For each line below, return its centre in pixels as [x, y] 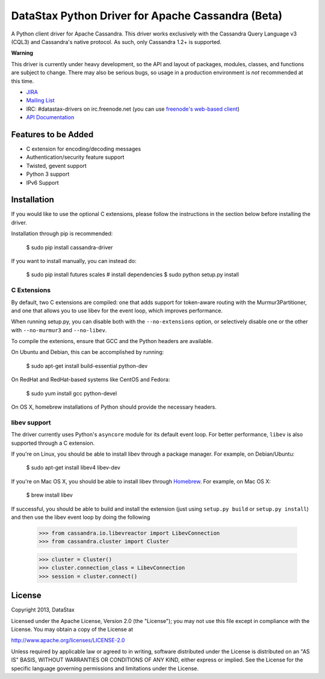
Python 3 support [48, 174]
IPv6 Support [43, 182]
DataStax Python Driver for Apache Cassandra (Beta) [147, 16]
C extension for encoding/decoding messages [84, 149]
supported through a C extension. [53, 443]
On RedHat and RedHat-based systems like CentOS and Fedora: [91, 380]
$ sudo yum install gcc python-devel [72, 393]
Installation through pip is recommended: [62, 234]
